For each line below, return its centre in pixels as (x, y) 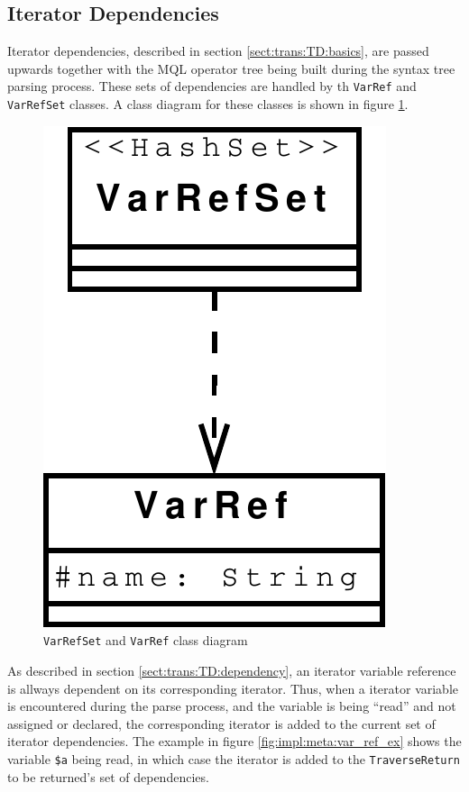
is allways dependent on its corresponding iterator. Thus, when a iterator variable (233, 688)
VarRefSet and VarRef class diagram (146, 640)
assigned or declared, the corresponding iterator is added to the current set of (221, 723)
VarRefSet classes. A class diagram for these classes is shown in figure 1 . (208, 104)
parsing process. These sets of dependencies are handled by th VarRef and (212, 86)
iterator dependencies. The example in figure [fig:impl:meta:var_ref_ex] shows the (234, 741)
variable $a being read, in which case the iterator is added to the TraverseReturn (234, 758)
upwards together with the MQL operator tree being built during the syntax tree (231, 68)
